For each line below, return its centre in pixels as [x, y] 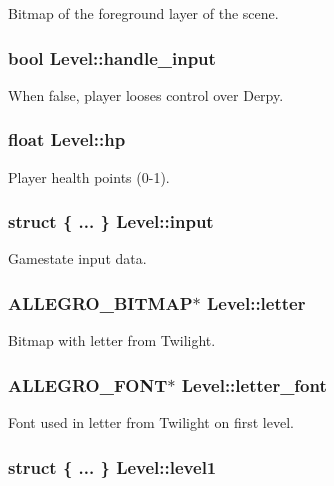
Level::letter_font [254, 384]
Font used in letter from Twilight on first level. [151, 422]
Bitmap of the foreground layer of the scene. [143, 13]
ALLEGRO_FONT [88, 384]
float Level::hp [67, 139]
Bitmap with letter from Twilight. [112, 340]
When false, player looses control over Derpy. [146, 94]
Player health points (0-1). [89, 176]
